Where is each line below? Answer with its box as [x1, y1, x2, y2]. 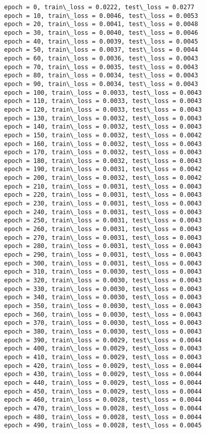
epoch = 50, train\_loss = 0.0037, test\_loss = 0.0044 [4, 46, 198, 54]
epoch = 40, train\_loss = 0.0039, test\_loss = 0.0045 [4, 37, 198, 45]
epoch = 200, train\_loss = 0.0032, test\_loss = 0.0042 [4, 174, 202, 182]
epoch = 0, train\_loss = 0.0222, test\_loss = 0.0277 [4, 4, 195, 11]
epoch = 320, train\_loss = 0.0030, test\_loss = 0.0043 [4, 277, 202, 284]
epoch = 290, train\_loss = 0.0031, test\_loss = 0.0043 [4, 251, 202, 259]
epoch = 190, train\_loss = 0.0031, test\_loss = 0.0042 [4, 166, 202, 173]
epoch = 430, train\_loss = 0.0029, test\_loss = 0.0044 [4, 370, 202, 378]
